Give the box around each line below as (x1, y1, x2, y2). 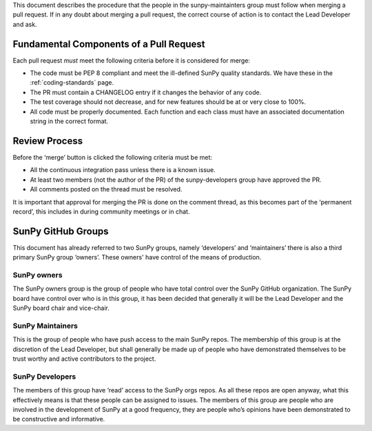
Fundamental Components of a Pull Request (12, 38, 205, 50)
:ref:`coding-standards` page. (30, 78, 114, 87)
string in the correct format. (30, 117, 109, 125)
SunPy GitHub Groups (12, 225, 110, 237)
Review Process (12, 135, 83, 147)
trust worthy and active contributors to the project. (12, 355, 156, 363)
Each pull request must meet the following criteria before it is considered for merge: (12, 56, 251, 65)
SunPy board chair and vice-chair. (12, 304, 110, 313)
